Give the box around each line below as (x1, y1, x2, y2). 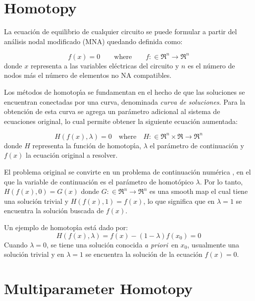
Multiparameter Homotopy (4, 278, 193, 298)
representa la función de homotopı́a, (32, 140, 142, 150)
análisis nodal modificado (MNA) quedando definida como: (4, 36, 183, 46)
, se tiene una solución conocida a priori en (46, 239, 178, 249)
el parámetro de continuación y (150, 140, 244, 150)
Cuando (4, 239, 28, 249)
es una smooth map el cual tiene (150, 186, 248, 196)
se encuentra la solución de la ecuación (85, 249, 203, 259)
